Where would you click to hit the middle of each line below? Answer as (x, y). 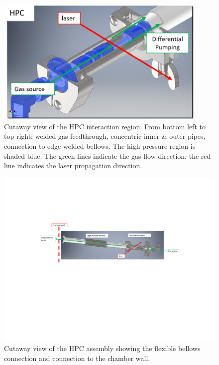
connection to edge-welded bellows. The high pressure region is (100, 146)
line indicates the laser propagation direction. (73, 166)
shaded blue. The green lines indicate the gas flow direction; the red (108, 156)
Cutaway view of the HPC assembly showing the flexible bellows (102, 348)
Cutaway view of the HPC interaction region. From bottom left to (105, 126)
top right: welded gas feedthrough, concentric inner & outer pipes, (105, 136)
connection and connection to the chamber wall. (77, 358)
